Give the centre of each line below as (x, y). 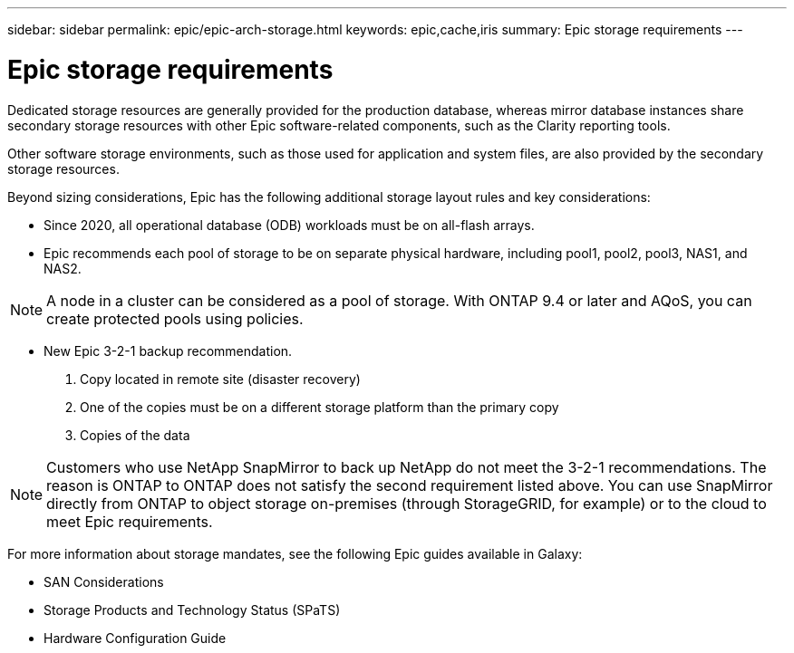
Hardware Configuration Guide (135, 638)
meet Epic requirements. (130, 521)
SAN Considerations (104, 581)
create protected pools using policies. (175, 318)
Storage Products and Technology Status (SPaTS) (192, 610)
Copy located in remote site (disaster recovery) (220, 379)
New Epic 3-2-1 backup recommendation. (168, 351)
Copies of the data (135, 435)
